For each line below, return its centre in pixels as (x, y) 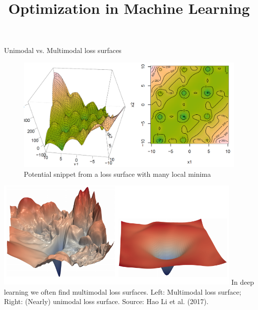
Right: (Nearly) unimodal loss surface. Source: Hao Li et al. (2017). (106, 301)
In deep (243, 282)
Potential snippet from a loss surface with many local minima (118, 174)
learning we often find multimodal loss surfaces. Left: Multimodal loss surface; (123, 291)
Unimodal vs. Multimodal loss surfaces (63, 50)
